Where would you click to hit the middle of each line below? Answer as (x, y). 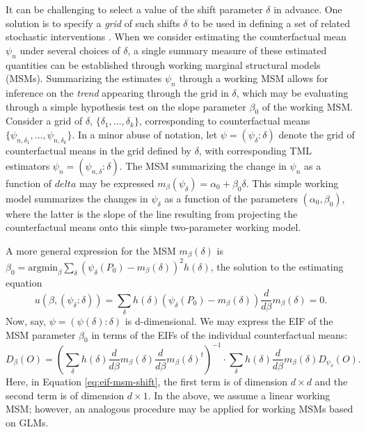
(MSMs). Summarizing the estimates (84, 78)
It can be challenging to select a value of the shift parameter (134, 9)
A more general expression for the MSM (91, 250)
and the (331, 381)
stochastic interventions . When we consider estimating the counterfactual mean (176, 37)
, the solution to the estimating (277, 266)
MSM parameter (41, 334)
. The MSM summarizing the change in (203, 165)
